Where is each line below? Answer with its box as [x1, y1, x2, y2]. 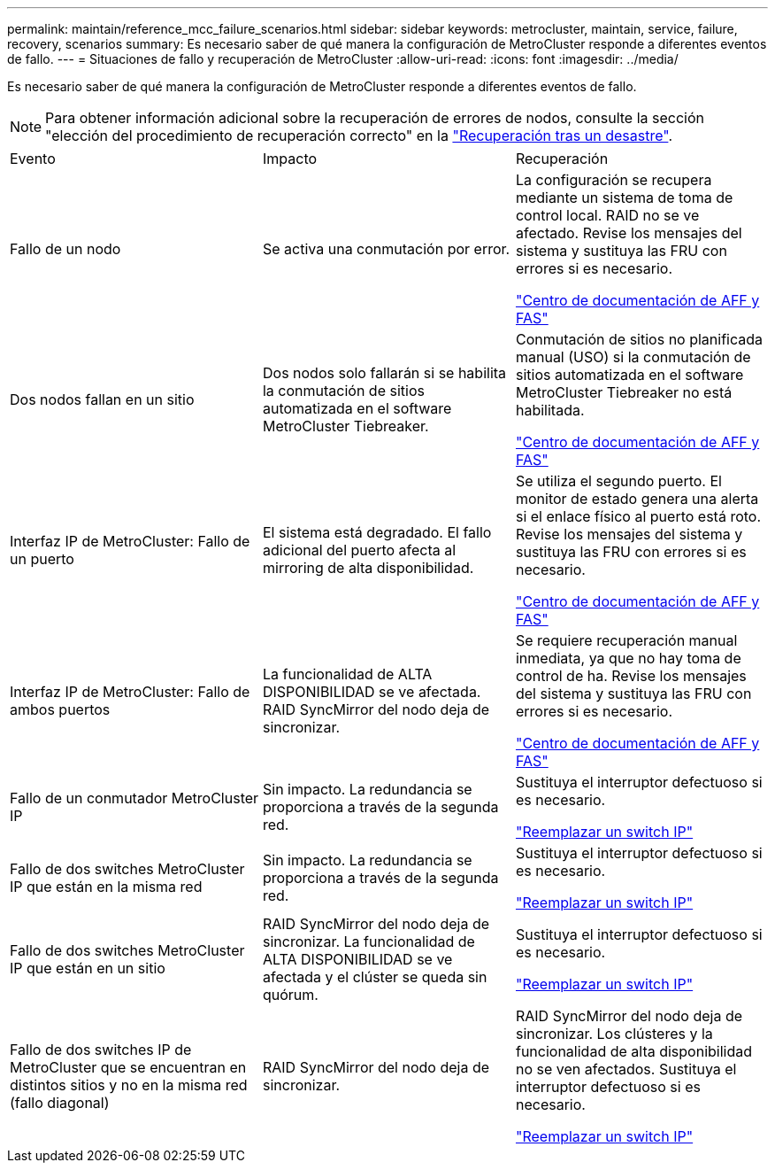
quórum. [262, 986, 318, 1003]
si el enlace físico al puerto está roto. [515, 508, 762, 525]
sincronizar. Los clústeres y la [515, 1025, 713, 1042]
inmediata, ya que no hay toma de [515, 649, 741, 667]
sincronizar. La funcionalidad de [262, 933, 475, 950]
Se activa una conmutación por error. [262, 240, 510, 258]
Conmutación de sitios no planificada [515, 330, 763, 348]
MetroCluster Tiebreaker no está [515, 384, 733, 401]
